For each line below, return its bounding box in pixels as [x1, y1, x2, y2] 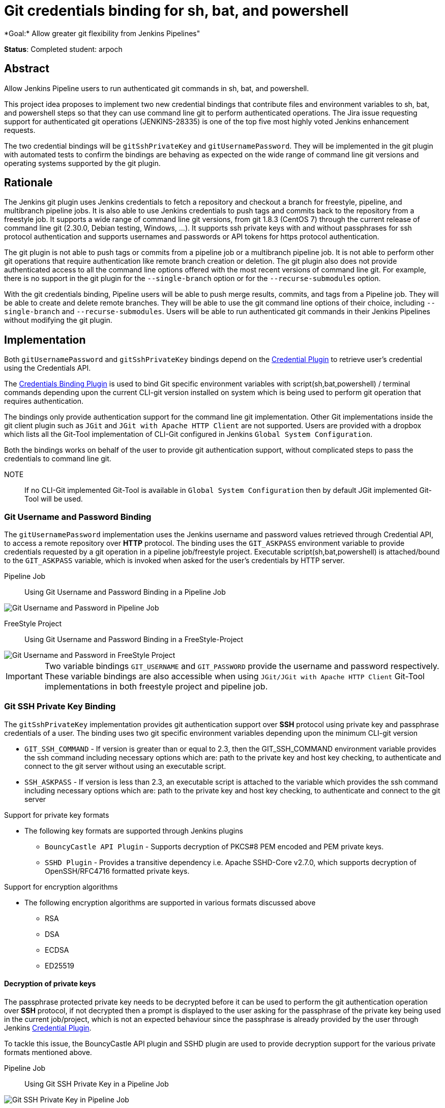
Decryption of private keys [4, 979, 96, 988]
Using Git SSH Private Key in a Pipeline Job [24, 1079, 169, 1088]
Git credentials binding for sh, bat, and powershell [4, 2, 349, 19]
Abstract [4, 62, 49, 75]
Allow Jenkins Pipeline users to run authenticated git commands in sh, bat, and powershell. [4, 84, 309, 93]
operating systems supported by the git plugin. [4, 158, 161, 168]
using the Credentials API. [4, 364, 91, 373]
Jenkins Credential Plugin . [4, 1023, 92, 1032]
